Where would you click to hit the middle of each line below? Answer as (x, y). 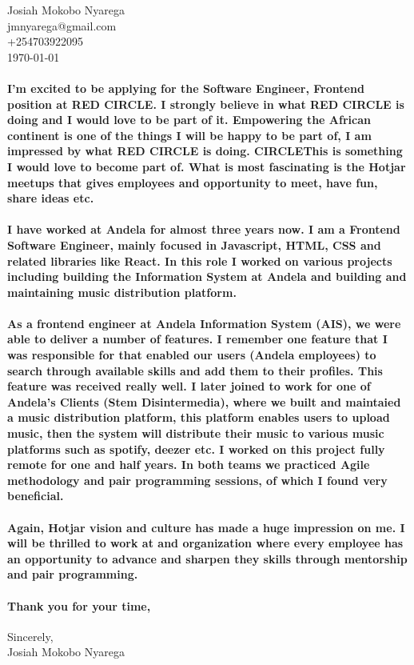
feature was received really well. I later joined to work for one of (189, 386)
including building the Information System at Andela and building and (207, 276)
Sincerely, (30, 636)
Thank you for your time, (79, 605)
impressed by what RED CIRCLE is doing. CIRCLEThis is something (205, 151)
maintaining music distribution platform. (122, 292)
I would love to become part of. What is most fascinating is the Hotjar (207, 166)
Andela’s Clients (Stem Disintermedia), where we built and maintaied (204, 401)
